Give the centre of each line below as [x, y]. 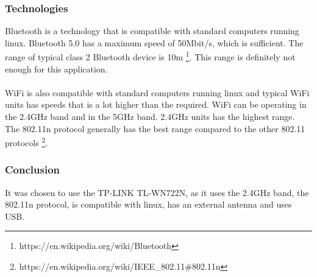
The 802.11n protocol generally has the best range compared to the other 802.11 [155, 128]
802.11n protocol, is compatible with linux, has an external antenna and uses [148, 204]
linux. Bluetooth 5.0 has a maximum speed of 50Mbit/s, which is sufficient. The [154, 42]
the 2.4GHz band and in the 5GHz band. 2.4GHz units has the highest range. [150, 117]
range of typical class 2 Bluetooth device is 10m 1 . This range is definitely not [150, 56]
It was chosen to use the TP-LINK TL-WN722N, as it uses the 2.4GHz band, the [157, 192]
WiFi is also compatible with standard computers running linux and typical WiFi [157, 92]
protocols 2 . [27, 142]
